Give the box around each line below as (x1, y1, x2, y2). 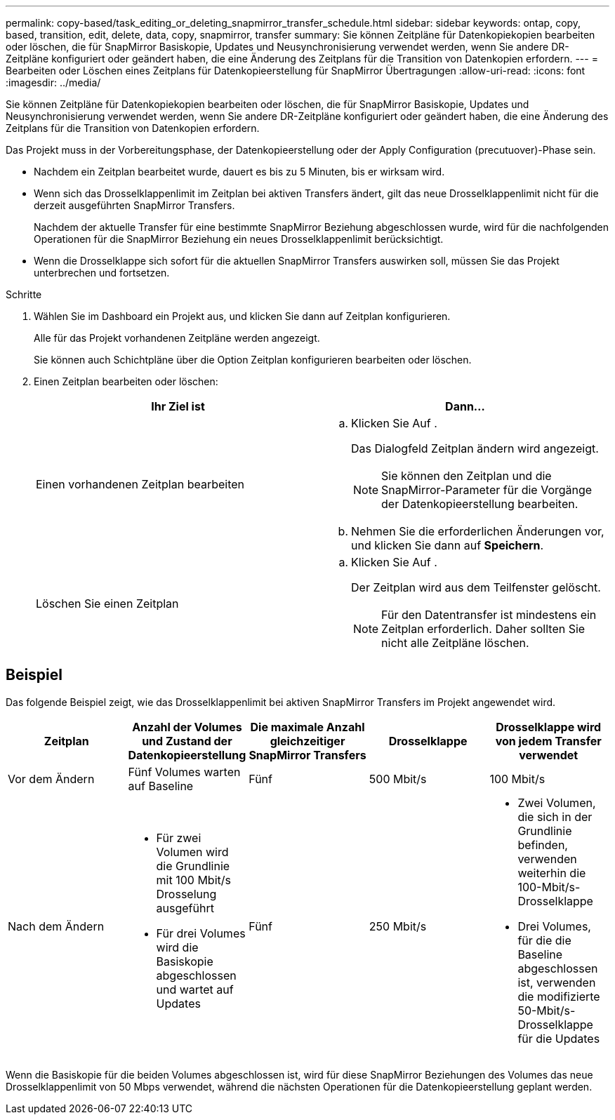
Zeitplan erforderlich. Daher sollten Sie (381, 622, 586, 636)
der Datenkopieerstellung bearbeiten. (381, 497, 578, 511)
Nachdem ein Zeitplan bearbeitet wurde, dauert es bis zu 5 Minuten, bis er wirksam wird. (34, 166, 445, 178)
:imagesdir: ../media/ (6, 76, 101, 88)
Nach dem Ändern (8, 919, 105, 933)
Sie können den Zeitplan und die (381, 469, 552, 483)
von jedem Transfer (495, 733, 602, 748)
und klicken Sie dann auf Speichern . (351, 538, 544, 552)
